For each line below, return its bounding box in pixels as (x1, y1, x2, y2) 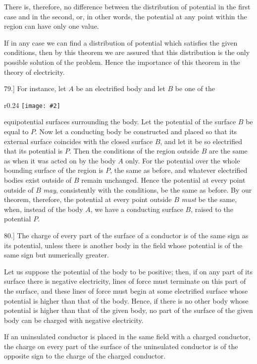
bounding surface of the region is (4, 165, 103, 175)
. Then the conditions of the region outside (69, 146, 199, 156)
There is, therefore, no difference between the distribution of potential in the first (4, 1, 251, 11)
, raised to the (191, 204, 233, 214)
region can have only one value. (4, 21, 99, 31)
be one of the (175, 83, 215, 94)
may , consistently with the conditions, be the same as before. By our (43, 184, 252, 195)
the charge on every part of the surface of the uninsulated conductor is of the (4, 341, 238, 351)
